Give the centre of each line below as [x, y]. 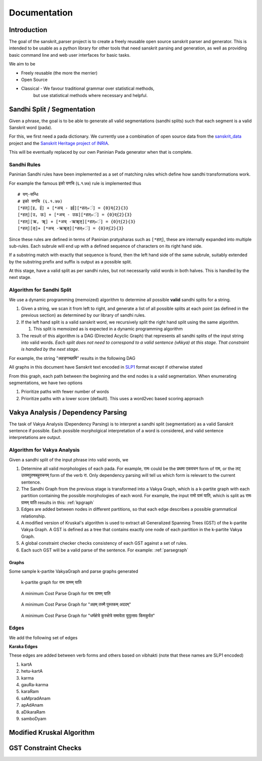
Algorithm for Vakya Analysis [44, 450]
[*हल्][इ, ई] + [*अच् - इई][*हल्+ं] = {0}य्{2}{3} [73, 208]
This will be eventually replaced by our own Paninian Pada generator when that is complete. [101, 152]
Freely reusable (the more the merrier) [59, 73]
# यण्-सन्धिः [28, 194]
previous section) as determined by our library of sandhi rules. [83, 315]
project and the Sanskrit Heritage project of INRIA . [59, 143]
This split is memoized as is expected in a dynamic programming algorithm [108, 329]
